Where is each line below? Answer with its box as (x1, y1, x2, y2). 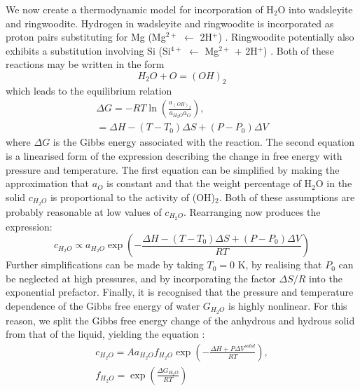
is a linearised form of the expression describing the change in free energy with (6, 149, 342, 163)
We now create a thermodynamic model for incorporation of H (6, 2, 274, 16)
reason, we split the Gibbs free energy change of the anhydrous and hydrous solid (6, 313, 355, 327)
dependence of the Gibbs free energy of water (6, 298, 200, 313)
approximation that (6, 176, 90, 191)
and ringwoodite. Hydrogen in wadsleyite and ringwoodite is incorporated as (6, 15, 334, 30)
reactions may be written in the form (6, 57, 165, 71)
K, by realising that (237, 257, 322, 272)
